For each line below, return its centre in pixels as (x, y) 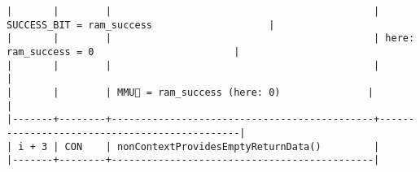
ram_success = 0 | (123, 52)
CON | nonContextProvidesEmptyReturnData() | (222, 146)
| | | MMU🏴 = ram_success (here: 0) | (190, 92)
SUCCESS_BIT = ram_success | (141, 25)
